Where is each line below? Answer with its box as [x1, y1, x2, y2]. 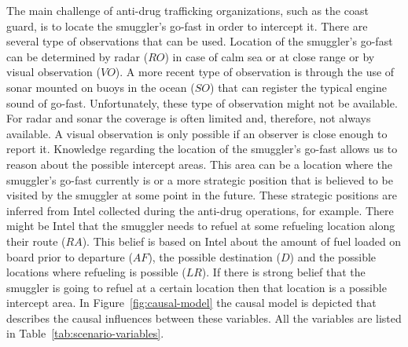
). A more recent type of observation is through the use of [115, 64, 395, 80]
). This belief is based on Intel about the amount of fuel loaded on [82, 232, 402, 249]
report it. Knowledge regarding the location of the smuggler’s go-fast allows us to [6, 141, 398, 157]
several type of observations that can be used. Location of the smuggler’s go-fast [6, 33, 393, 49]
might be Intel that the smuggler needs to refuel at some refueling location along [6, 217, 395, 234]
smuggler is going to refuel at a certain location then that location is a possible [6, 279, 387, 295]
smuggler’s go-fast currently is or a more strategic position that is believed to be [6, 171, 393, 188]
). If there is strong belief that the [201, 264, 366, 280]
